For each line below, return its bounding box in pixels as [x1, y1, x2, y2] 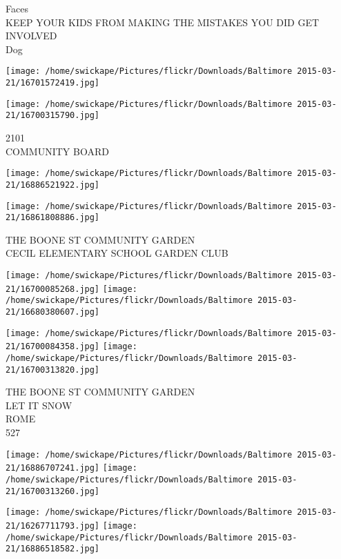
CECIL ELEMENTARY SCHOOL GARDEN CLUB [6, 246, 228, 260]
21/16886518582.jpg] [6, 544, 100, 554]
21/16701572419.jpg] [6, 78, 100, 88]
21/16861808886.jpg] [6, 213, 100, 223]
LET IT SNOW [6, 398, 72, 412]
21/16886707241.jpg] [6, 463, 100, 473]
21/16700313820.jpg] [6, 364, 100, 375]
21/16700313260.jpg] [6, 486, 100, 496]
